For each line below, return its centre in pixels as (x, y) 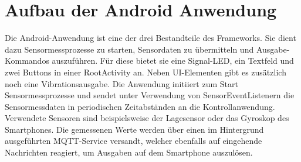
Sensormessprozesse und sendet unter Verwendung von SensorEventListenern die (150, 95)
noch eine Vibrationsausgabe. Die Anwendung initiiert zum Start (121, 83)
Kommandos (27, 61)
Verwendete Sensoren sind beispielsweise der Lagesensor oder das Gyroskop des (147, 118)
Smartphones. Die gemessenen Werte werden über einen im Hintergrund (134, 129)
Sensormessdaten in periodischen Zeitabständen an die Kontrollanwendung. (140, 106)
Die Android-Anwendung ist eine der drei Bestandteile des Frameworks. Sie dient (150, 38)
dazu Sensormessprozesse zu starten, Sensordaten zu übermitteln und (129, 49)
